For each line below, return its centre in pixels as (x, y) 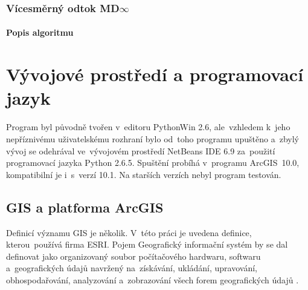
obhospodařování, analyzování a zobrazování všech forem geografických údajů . (152, 279)
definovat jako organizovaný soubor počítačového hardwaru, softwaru (133, 256)
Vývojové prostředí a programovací (155, 74)
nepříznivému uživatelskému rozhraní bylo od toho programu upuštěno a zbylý (152, 138)
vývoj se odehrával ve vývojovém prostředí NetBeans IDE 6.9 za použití (141, 150)
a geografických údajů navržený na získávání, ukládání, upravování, (132, 268)
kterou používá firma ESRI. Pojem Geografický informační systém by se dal (147, 244)
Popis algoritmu (40, 32)
